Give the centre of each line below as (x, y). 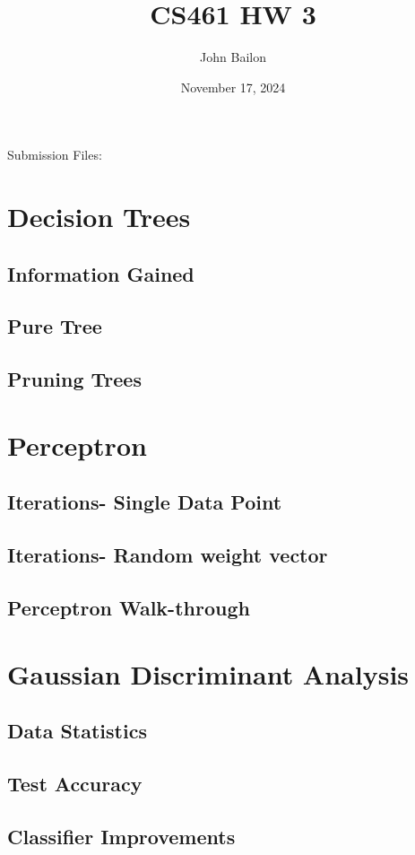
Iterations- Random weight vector (168, 555)
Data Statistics (77, 731)
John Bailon (233, 57)
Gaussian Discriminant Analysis (208, 673)
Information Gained (101, 273)
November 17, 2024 (233, 87)
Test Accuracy (75, 783)
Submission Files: (55, 155)
